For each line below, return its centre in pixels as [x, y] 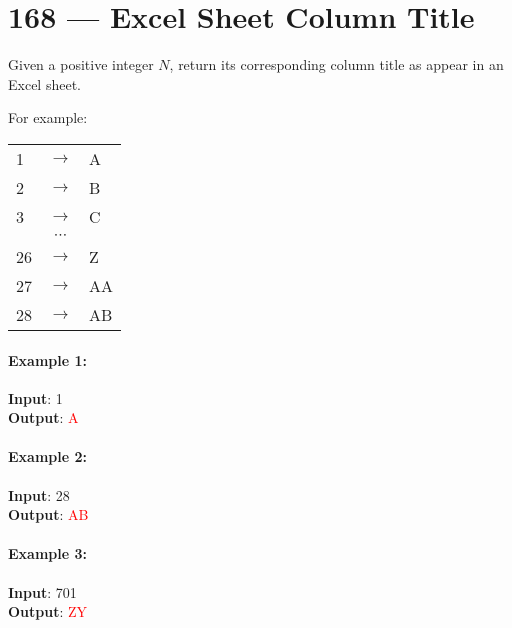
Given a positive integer [81, 64]
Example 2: [47, 456]
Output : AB [48, 514]
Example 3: [47, 553]
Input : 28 [39, 494]
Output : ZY [48, 611]
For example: [48, 117]
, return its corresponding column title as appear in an [336, 64]
